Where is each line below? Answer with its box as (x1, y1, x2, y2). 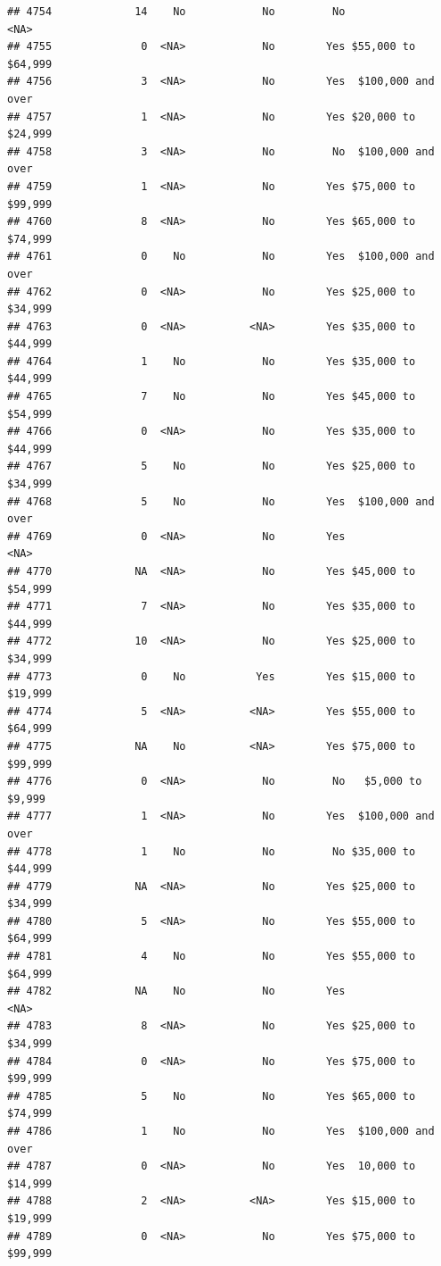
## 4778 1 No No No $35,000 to (7, 845, 416, 858)
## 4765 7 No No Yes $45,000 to (7, 390, 416, 404)
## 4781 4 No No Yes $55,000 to (7, 950, 416, 963)
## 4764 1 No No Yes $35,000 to (7, 354, 416, 368)
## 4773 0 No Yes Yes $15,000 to (7, 670, 416, 683)
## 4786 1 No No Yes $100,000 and (7, 1125, 435, 1137)
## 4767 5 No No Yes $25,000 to (7, 460, 416, 473)
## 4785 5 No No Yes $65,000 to (7, 1089, 416, 1103)
